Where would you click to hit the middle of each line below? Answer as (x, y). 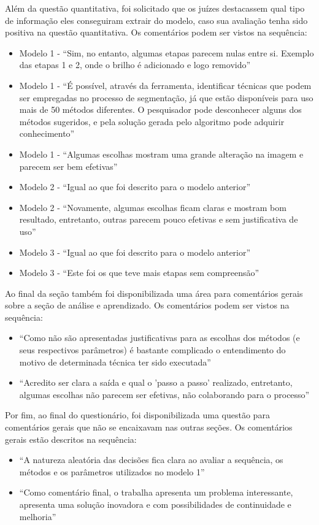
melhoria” (38, 516)
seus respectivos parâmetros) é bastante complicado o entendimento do (152, 350)
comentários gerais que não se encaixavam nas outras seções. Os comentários (149, 427)
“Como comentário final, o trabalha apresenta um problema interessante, (156, 492)
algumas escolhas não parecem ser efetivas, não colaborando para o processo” (164, 394)
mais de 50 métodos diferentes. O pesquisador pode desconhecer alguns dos (160, 109)
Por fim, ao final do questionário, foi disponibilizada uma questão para (137, 415)
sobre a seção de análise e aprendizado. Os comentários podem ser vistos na (147, 305)
